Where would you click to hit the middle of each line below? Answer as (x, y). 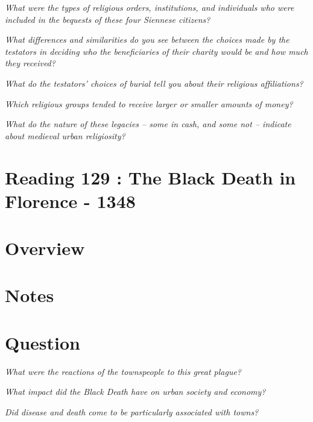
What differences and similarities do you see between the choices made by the (147, 39)
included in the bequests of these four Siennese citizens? (108, 19)
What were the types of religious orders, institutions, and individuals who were (150, 7)
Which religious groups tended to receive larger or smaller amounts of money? (149, 103)
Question (43, 342)
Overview (45, 248)
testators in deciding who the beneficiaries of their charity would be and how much (156, 51)
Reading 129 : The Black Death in (150, 177)
